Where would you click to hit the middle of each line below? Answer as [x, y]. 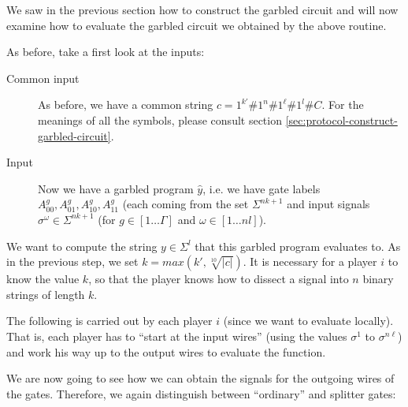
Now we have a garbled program [116, 188]
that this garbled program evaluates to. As [298, 246]
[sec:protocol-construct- [341, 119]
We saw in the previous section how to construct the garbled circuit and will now [202, 9]
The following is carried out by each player [109, 321]
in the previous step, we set [72, 261]
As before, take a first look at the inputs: [106, 52]
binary [378, 279]
